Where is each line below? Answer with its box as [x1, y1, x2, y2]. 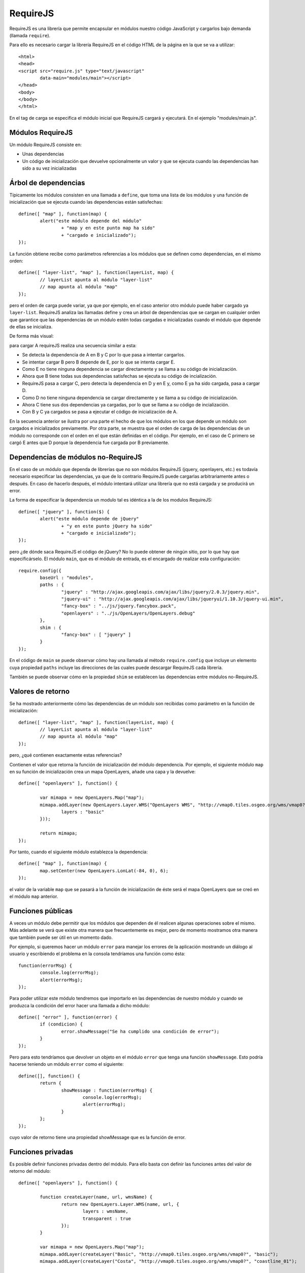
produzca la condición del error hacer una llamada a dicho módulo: [9, 1002, 150, 1008]
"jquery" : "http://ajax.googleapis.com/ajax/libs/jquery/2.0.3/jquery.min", [61, 589, 260, 595]
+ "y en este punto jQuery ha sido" [61, 523, 152, 529]
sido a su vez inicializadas [22, 165, 77, 171]
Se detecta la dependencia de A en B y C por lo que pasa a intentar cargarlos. [22, 352, 186, 358]
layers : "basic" [61, 809, 104, 815]
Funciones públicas [9, 906, 73, 915]
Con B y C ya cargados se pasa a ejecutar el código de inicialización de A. [22, 409, 178, 415]
